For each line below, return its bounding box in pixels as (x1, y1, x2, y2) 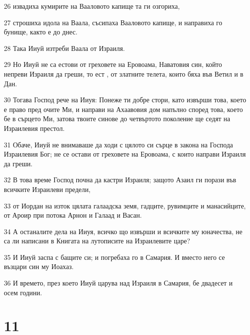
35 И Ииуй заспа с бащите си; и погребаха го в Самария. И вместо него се (4, 252, 225, 262)
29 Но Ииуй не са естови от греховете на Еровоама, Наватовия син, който (4, 59, 222, 69)
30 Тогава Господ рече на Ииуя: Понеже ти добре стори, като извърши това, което (4, 95, 246, 105)
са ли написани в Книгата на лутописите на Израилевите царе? (4, 236, 191, 246)
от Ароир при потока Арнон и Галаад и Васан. (4, 210, 142, 220)
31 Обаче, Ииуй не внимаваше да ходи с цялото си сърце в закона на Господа (4, 139, 233, 149)
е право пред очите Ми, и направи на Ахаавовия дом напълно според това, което (4, 104, 243, 114)
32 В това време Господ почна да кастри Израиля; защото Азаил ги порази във (4, 175, 236, 185)
